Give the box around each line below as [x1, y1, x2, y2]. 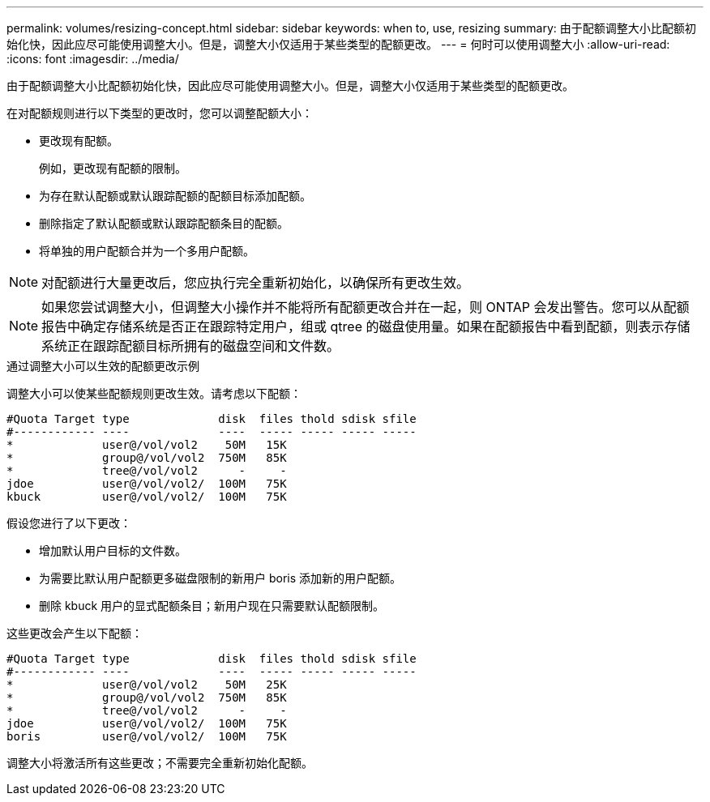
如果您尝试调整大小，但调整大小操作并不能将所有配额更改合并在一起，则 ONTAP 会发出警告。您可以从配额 [41, 299, 690, 315]
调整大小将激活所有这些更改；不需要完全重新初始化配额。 [6, 756, 313, 770]
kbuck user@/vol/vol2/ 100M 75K [6, 490, 287, 503]
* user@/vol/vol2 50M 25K [6, 678, 287, 691]
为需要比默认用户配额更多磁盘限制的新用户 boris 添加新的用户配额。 [39, 571, 402, 585]
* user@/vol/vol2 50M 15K [6, 438, 287, 451]
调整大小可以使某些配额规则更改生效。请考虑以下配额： [6, 386, 302, 400]
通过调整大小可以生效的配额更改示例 [6, 359, 199, 373]
